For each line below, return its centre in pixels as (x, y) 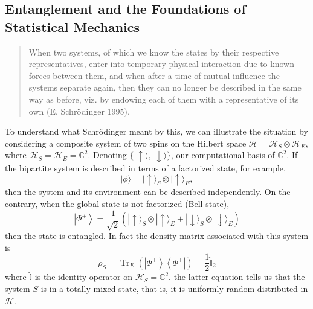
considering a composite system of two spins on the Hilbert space (126, 143)
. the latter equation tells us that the (237, 277)
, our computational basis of (223, 155)
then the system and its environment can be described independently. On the (148, 192)
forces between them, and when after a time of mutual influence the (154, 75)
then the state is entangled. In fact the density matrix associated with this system (157, 236)
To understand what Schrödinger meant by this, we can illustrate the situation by (156, 131)
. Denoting (107, 155)
